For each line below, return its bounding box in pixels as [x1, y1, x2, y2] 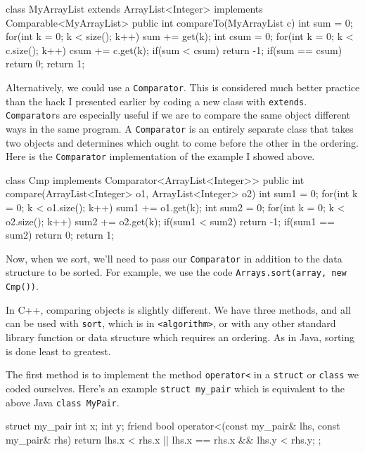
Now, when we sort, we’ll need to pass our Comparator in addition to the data [6, 251, 342, 265]
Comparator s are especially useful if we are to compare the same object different [6, 107, 351, 122]
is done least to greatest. [6, 343, 111, 358]
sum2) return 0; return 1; [6, 227, 115, 242]
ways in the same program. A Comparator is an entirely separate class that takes [6, 121, 354, 135]
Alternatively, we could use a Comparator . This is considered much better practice [6, 79, 360, 94]
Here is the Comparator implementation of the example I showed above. [6, 149, 315, 164]
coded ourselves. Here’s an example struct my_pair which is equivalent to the [6, 380, 345, 395]
